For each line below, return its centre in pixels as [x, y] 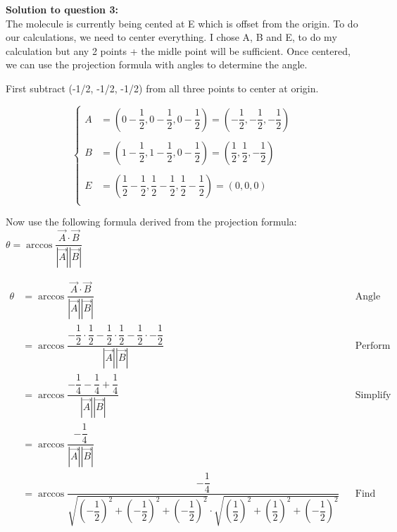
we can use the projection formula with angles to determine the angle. [157, 64]
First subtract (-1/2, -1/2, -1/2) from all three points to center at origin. [162, 88]
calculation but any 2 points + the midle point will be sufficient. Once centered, [178, 50]
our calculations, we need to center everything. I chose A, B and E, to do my [171, 37]
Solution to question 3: [62, 9]
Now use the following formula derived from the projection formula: [151, 222]
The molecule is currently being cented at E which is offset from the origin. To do [182, 23]
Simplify [373, 395]
